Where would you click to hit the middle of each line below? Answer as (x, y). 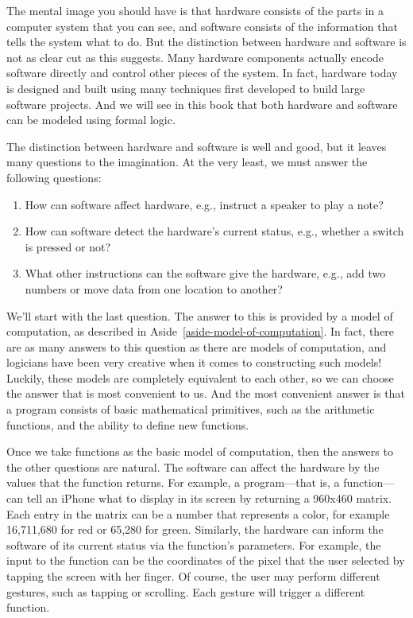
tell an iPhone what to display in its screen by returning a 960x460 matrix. (209, 498)
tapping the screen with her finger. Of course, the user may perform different (193, 576)
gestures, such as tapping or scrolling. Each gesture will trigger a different (186, 591)
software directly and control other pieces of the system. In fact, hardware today (202, 73)
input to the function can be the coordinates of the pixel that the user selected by (206, 560)
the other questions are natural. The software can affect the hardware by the (193, 466)
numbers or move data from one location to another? (154, 288)
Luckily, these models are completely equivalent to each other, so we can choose (200, 377)
